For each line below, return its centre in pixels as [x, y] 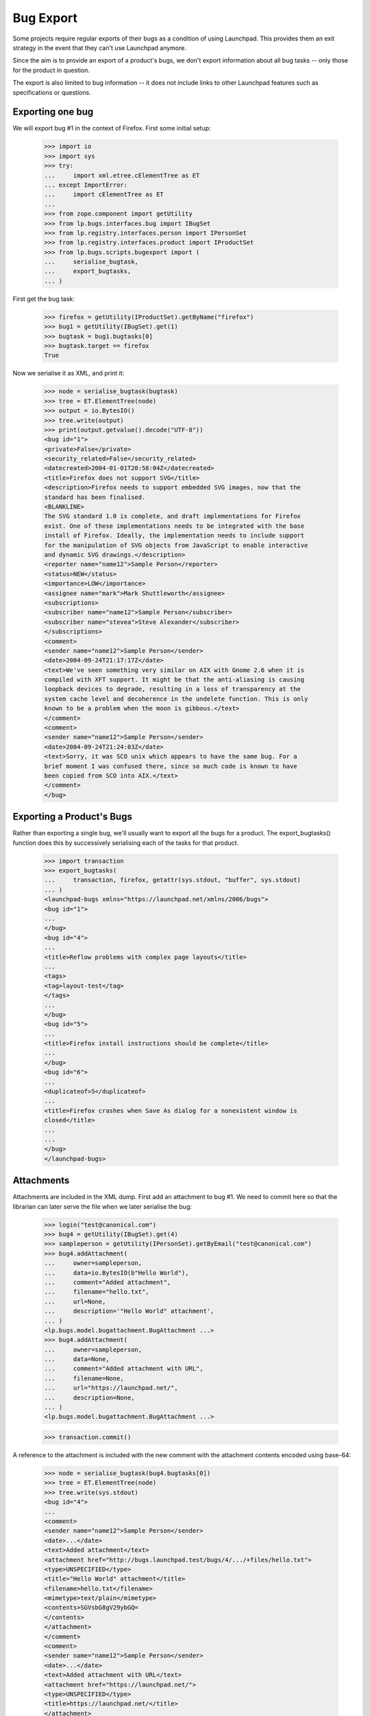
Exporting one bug [53, 112]
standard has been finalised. [95, 497]
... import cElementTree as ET [104, 195]
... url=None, [75, 1301]
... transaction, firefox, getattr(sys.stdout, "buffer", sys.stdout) [173, 880]
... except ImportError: [86, 185]
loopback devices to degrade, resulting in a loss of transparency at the [173, 689]
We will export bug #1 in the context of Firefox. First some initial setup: [112, 128]
